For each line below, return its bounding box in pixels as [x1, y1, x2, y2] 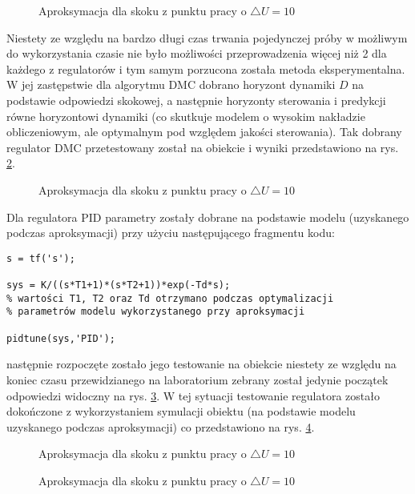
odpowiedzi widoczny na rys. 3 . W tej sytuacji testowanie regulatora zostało [6, 387, 380, 404]
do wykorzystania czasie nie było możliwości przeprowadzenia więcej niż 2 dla [6, 45, 387, 62]
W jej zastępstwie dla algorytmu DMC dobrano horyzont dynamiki [6, 76, 336, 93]
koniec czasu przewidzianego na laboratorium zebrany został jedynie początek [6, 371, 389, 388]
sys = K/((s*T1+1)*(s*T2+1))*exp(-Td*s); [6, 279, 231, 291]
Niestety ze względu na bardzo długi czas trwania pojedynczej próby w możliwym [6, 29, 408, 46]
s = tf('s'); [6, 252, 75, 264]
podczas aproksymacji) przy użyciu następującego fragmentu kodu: [6, 224, 335, 241]
